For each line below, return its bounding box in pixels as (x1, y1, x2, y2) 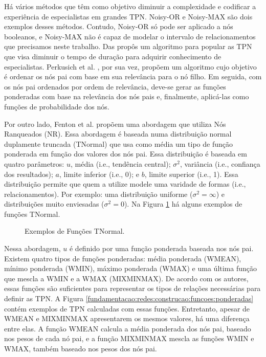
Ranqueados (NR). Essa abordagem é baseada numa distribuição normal (4, 128, 232, 139)
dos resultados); (4, 168, 53, 179)
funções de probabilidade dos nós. (4, 101, 109, 111)
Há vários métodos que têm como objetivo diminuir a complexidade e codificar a (4, 1, 256, 11)
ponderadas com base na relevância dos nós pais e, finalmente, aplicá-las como (4, 91, 249, 102)
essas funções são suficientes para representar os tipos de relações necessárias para (4, 283, 261, 294)
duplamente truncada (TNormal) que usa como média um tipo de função (4, 138, 233, 149)
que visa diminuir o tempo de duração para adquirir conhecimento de (4, 51, 221, 61)
